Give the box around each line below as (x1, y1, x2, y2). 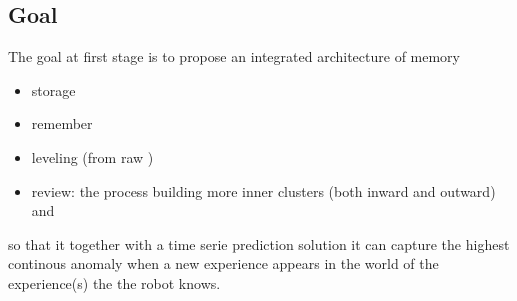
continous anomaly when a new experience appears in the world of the (8, 253, 439, 274)
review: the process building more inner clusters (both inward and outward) (31, 180, 496, 201)
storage (31, 79, 76, 100)
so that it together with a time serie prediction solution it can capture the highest (8, 233, 510, 254)
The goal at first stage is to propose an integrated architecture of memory (8, 46, 461, 67)
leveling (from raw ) (31, 146, 154, 167)
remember (31, 113, 93, 134)
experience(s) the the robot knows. (8, 272, 221, 293)
